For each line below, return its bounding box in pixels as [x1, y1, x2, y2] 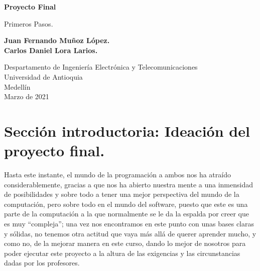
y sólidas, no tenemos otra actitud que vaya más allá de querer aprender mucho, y [4, 228, 256, 238]
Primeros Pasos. [4, 18, 53, 29]
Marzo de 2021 [4, 91, 49, 102]
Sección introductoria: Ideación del [4, 120, 250, 141]
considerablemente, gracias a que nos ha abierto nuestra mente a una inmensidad [4, 179, 253, 189]
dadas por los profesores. [4, 257, 80, 268]
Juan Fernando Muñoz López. [4, 35, 110, 46]
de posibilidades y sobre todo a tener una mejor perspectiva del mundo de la [4, 189, 239, 199]
